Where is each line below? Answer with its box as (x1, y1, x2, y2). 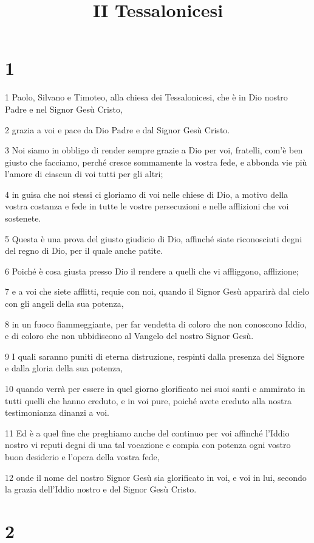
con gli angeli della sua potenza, (5, 297, 124, 310)
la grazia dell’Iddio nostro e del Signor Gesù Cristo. (5, 483, 197, 496)
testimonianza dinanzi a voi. (5, 406, 109, 419)
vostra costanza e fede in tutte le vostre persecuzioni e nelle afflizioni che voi (5, 200, 289, 212)
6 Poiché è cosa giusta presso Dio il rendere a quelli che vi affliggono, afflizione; (5, 264, 299, 277)
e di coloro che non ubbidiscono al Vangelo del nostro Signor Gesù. (5, 329, 254, 342)
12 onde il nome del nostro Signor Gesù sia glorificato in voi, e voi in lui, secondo (5, 471, 307, 483)
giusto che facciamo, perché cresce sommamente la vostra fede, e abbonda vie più (5, 155, 307, 168)
